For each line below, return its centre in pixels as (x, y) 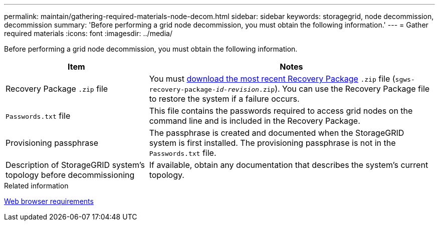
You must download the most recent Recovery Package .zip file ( (272, 79)
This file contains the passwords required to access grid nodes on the (281, 111)
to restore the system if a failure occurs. (224, 99)
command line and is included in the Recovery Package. (255, 121)
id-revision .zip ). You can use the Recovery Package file (323, 89)
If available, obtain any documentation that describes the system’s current (289, 165)
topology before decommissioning (70, 175)
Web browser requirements (49, 201)
